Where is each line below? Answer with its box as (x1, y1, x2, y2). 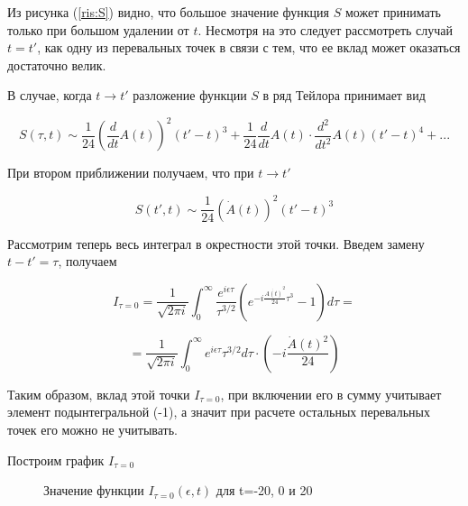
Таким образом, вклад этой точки (7, 384, 190, 403)
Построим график (7, 450, 105, 469)
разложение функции (133, 86, 247, 105)
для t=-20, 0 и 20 (216, 481, 313, 500)
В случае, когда (7, 86, 92, 105)
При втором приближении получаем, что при (7, 163, 254, 182)
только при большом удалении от (7, 20, 189, 39)
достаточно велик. (7, 55, 106, 74)
